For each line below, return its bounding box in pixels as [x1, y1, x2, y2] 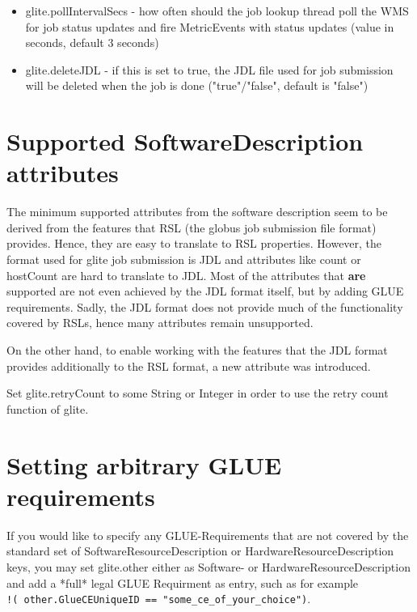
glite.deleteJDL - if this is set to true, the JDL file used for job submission [25, 61, 394, 78]
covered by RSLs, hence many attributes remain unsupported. [6, 314, 314, 331]
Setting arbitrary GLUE [6, 448, 282, 481]
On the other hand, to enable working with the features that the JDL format [6, 342, 388, 359]
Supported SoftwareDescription [6, 125, 364, 158]
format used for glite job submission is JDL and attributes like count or [6, 251, 361, 268]
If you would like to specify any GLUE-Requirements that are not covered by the [6, 526, 409, 543]
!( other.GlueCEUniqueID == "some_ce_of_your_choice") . [6, 590, 311, 607]
